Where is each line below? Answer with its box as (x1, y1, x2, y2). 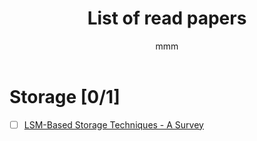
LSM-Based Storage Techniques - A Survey (23, 118, 204, 131)
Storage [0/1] (9, 85, 121, 108)
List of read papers (87, 7, 247, 30)
